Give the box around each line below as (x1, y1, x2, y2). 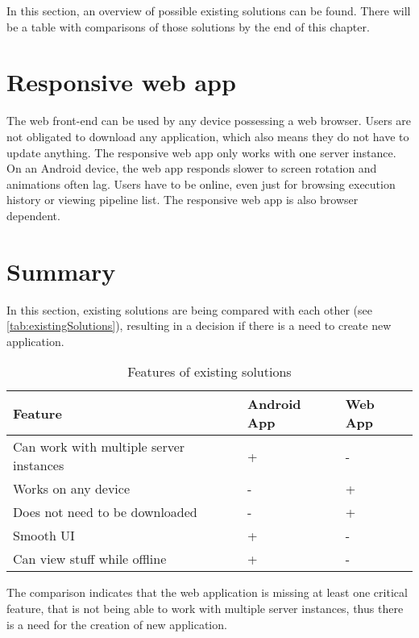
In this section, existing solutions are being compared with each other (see (6, 301, 372, 318)
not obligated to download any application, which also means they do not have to (6, 127, 409, 144)
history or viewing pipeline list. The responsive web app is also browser (6, 191, 359, 208)
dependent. (6, 206, 60, 223)
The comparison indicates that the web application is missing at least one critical (6, 584, 408, 601)
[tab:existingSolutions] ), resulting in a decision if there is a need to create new (6, 317, 392, 334)
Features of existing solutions (127, 362, 292, 382)
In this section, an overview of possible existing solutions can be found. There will (6, 2, 411, 19)
